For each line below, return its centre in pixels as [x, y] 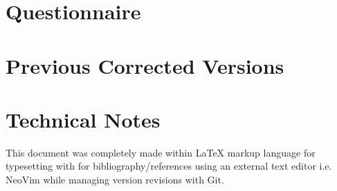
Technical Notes [83, 119]
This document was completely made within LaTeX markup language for [161, 152]
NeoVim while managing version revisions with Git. [115, 180]
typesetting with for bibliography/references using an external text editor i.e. [169, 166]
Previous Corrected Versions [145, 65]
